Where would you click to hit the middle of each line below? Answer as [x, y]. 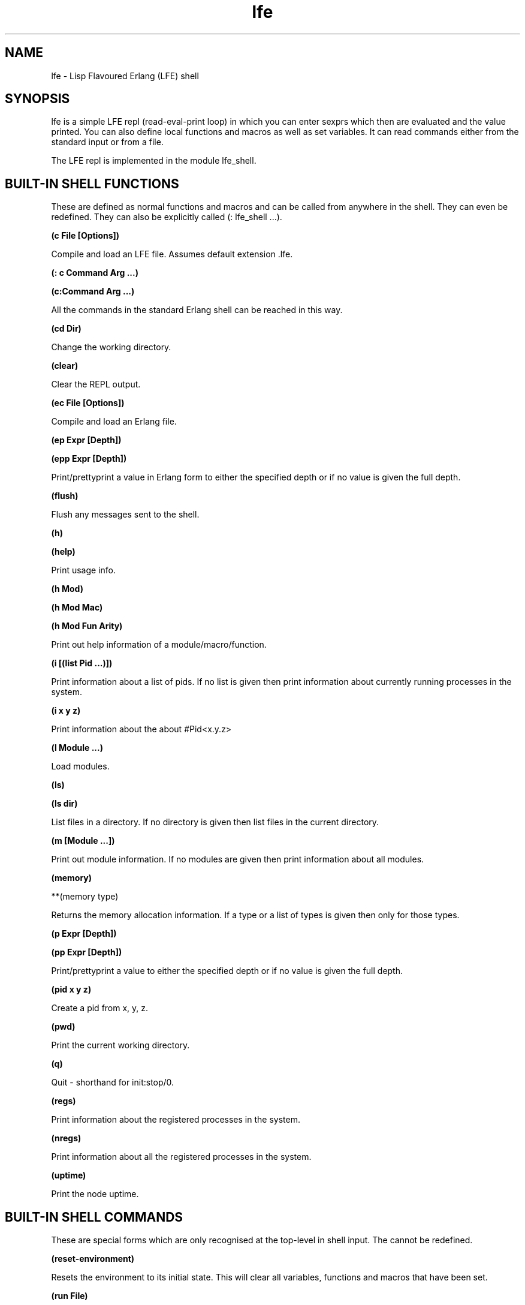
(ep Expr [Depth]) [86, 440]
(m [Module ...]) [83, 841]
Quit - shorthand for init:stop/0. [113, 1083]
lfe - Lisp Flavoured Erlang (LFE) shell [125, 76]
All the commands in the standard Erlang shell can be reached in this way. [197, 310]
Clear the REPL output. [96, 384]
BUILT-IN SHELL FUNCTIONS [92, 184]
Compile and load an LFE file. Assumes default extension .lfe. [172, 254]
